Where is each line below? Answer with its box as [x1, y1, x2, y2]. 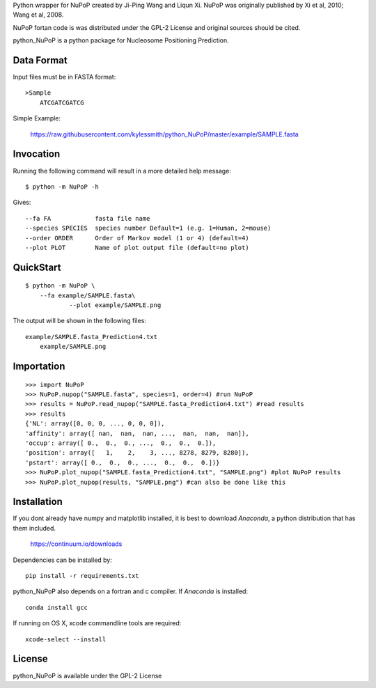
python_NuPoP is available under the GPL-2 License [13, 671, 162, 680]
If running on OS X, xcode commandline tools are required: [13, 619, 182, 627]
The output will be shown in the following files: [13, 317, 146, 325]
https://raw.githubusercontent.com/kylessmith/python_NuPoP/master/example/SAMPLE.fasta [30, 130, 299, 139]
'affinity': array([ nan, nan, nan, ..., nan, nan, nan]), [25, 429, 250, 437]
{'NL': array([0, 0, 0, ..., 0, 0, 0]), [25, 420, 165, 428]
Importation [13, 361, 65, 373]
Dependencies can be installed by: [13, 556, 113, 564]
